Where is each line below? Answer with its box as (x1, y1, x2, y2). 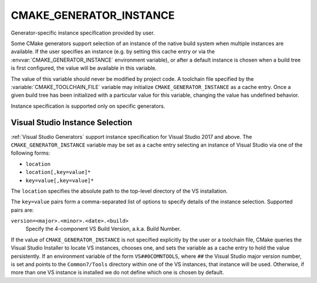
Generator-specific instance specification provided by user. (11, 29, 155, 36)
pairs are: (11, 206, 34, 213)
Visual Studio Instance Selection (11, 118, 133, 128)
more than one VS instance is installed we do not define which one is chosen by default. (11, 269, 224, 276)
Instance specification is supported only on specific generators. (11, 103, 166, 110)
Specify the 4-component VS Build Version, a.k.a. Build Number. (25, 226, 181, 233)
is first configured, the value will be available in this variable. (11, 64, 157, 71)
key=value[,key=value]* (25, 177, 94, 184)
